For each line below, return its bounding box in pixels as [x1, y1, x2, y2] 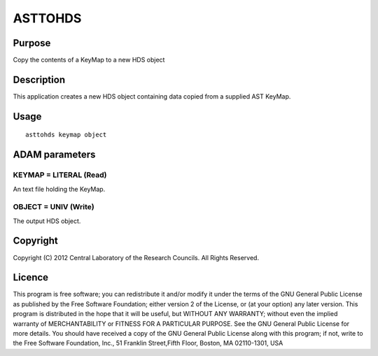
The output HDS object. [13, 217, 81, 225]
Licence [13, 271, 49, 283]
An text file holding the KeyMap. [13, 185, 106, 193]
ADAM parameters [13, 149, 96, 161]
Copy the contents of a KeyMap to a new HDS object [13, 56, 165, 64]
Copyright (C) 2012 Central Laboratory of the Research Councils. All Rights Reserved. [13, 253, 259, 262]
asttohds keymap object [25, 131, 107, 139]
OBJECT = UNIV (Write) [13, 202, 94, 212]
